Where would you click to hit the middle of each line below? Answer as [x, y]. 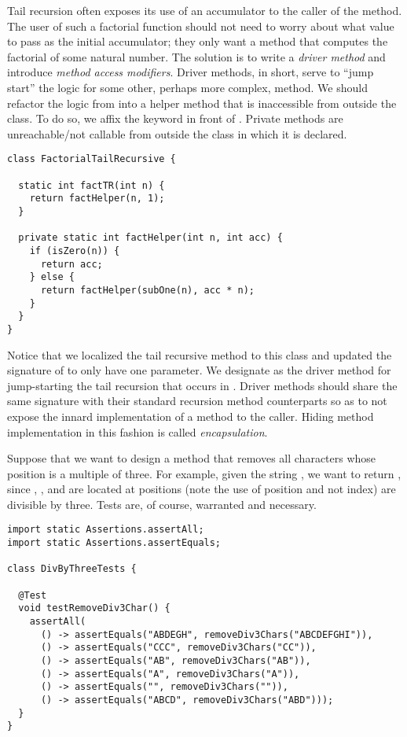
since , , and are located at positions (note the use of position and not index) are [202, 489]
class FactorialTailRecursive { [92, 159]
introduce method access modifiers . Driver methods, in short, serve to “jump [191, 72]
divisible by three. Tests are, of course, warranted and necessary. [162, 504]
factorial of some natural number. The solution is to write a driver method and [196, 56]
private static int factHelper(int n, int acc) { [150, 238]
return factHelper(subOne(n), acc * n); [147, 290]
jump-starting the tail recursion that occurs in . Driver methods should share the [202, 385]
